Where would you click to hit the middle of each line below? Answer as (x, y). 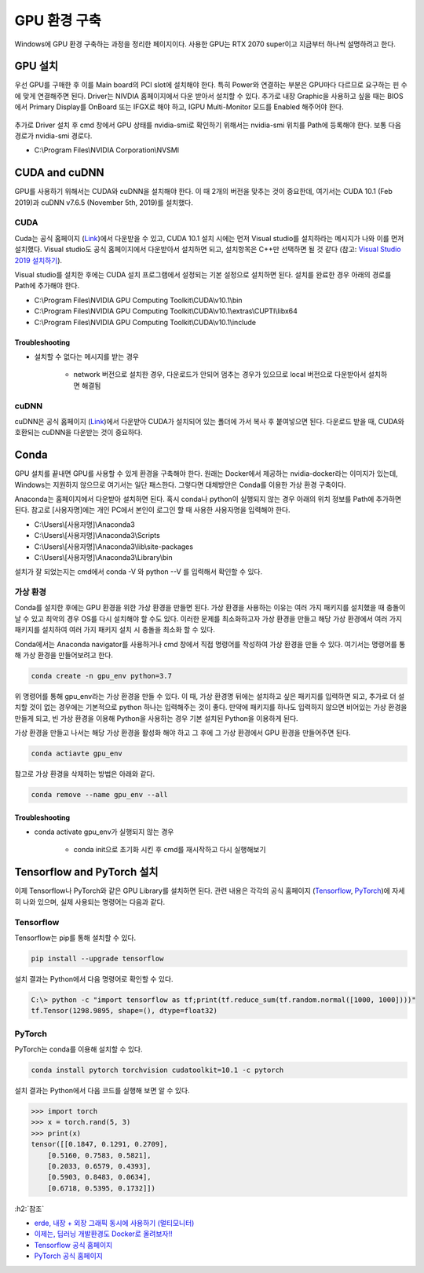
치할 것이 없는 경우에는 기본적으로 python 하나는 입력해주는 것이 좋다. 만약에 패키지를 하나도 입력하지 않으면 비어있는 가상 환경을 (211, 708)
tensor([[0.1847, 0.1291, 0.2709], (99, 1144)
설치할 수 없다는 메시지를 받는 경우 (86, 357)
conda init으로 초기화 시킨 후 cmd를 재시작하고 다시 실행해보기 (170, 850)
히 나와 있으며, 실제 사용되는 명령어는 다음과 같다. (90, 902)
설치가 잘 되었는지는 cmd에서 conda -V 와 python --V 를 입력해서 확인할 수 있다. (139, 572)
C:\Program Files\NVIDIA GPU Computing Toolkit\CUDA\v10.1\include (145, 322)
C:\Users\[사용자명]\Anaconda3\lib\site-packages (114, 547)
